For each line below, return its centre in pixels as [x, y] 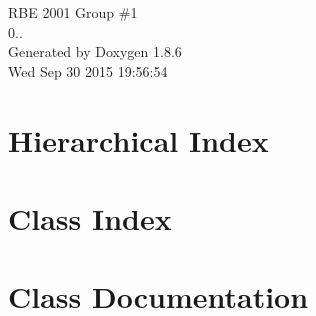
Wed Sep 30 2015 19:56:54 [88, 70]
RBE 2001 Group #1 [73, 12]
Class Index [90, 217]
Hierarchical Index [138, 139]
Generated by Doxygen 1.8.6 [95, 51]
